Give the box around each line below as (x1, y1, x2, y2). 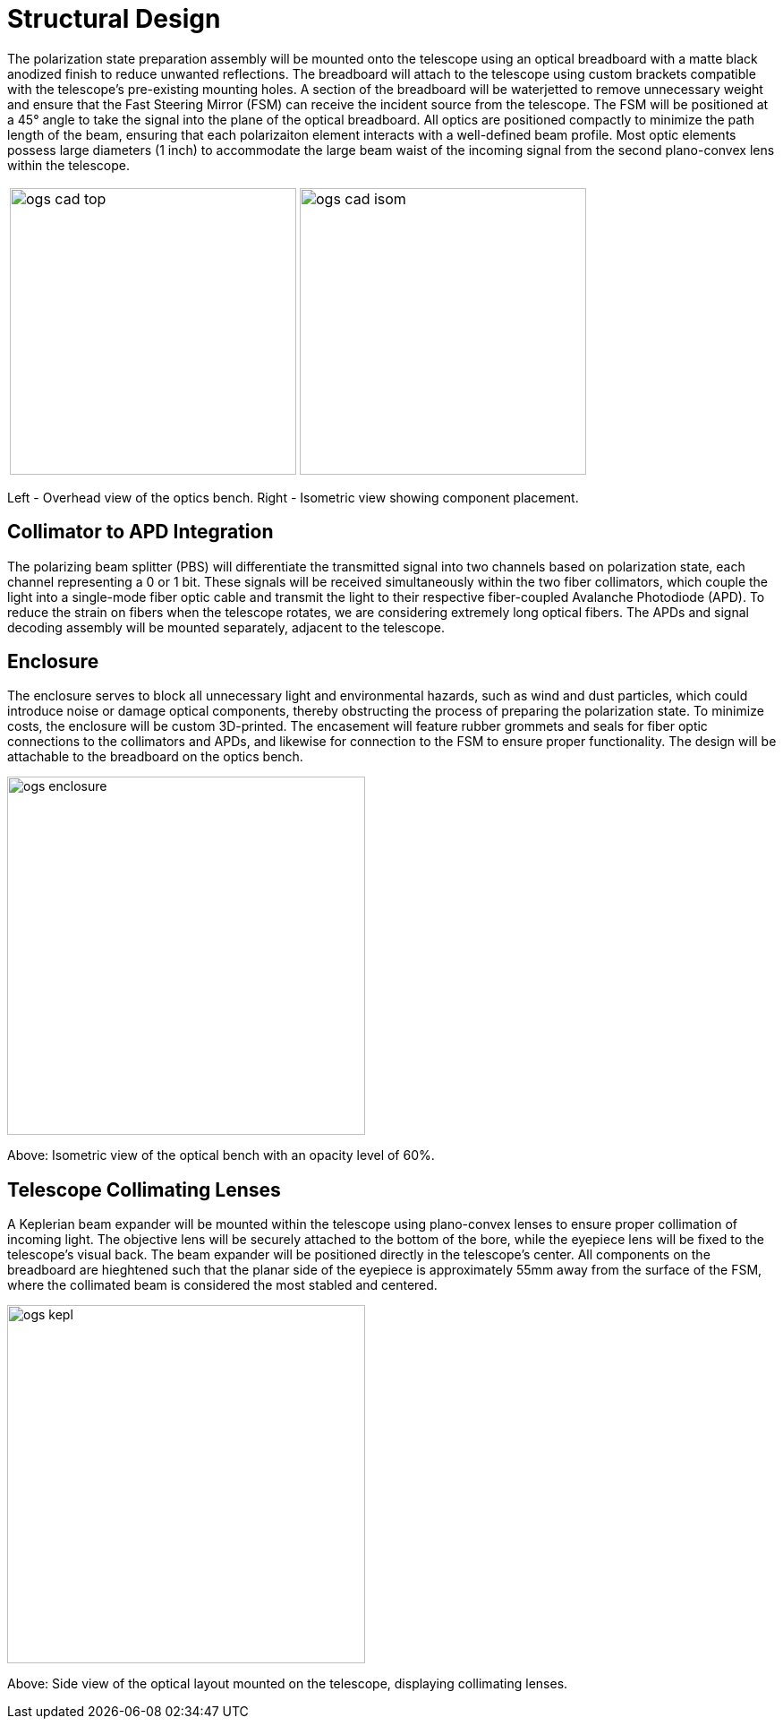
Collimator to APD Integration (7, 520, 274, 544)
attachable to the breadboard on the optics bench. (7, 749, 303, 765)
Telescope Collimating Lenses (7, 1178, 281, 1201)
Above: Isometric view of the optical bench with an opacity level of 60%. (7, 1147, 435, 1164)
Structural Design (7, 4, 221, 34)
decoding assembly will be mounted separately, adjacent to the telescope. (7, 619, 445, 635)
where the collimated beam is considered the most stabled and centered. (7, 1277, 438, 1293)
